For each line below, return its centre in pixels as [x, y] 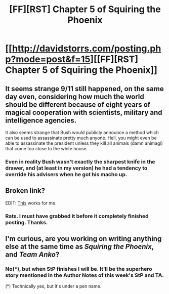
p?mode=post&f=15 [48, 59]
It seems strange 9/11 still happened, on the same [85, 89]
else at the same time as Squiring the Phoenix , [80, 247]
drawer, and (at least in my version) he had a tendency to [76, 168]
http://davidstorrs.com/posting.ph [87, 49]
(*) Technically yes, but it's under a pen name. [53, 286]
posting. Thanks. [27, 222]
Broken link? [25, 191]
